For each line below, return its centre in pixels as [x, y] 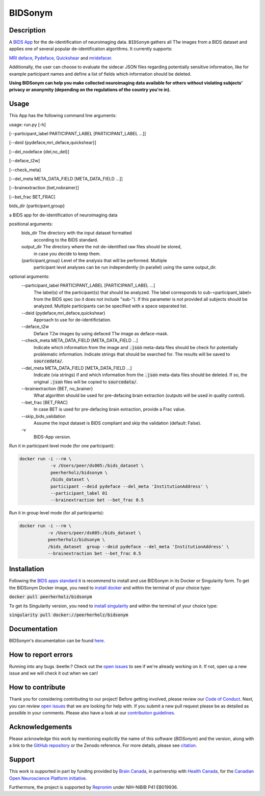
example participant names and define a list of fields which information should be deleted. [100, 74]
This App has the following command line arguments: [63, 116]
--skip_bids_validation [43, 416]
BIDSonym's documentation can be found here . [57, 640]
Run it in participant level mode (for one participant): [62, 446]
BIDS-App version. [52, 437]
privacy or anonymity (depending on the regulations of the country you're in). [90, 90]
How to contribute [37, 688]
